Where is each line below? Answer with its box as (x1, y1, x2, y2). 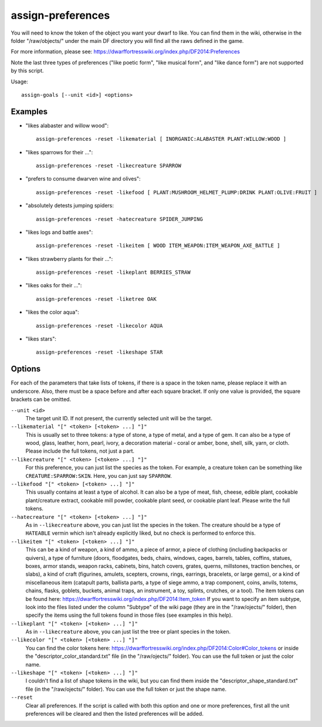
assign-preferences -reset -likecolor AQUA (36, 322, 163, 329)
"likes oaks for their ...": (25, 282, 82, 289)
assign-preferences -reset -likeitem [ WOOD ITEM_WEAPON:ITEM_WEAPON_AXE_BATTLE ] (36, 242, 280, 249)
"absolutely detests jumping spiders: (25, 202, 114, 209)
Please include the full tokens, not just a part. (25, 447, 135, 454)
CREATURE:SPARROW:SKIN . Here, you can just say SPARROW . (25, 472, 172, 479)
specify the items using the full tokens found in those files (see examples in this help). (25, 612, 233, 619)
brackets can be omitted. (11, 396, 72, 403)
